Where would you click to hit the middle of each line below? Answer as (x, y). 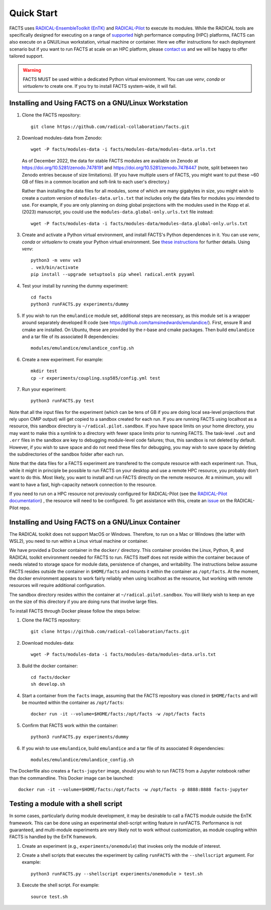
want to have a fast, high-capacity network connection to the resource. (83, 485)
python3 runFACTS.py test (63, 401)
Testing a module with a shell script (66, 804)
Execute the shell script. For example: (61, 885)
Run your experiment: (44, 389)
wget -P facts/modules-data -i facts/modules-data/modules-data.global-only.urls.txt (139, 223)
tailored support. (26, 56)
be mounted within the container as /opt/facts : (73, 703)
